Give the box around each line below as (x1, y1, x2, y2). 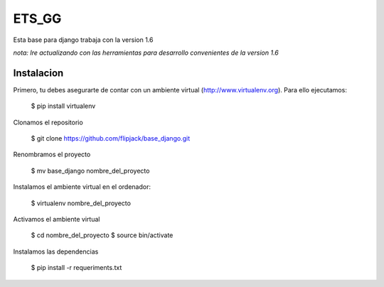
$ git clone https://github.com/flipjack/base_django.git (31, 134, 191, 143)
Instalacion (13, 67, 64, 79)
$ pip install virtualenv (31, 102, 96, 110)
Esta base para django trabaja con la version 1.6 (13, 36, 154, 44)
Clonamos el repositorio (13, 118, 83, 126)
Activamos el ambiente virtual (13, 215, 100, 223)
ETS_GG (13, 11, 62, 26)
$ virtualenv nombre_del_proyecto (31, 199, 132, 207)
